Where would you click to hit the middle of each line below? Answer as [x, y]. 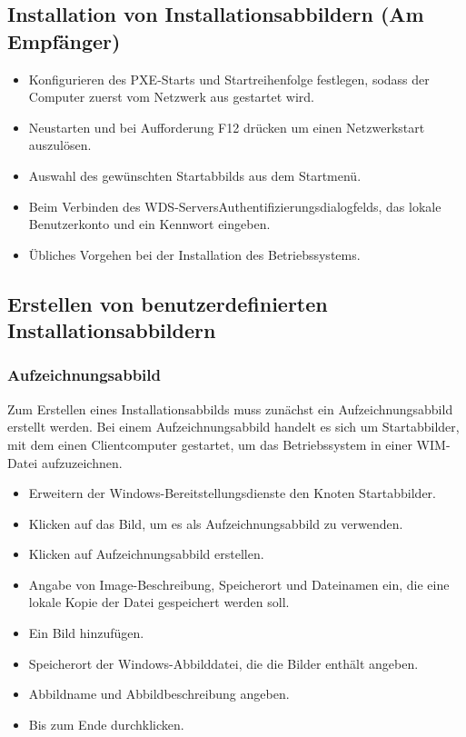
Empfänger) [64, 40]
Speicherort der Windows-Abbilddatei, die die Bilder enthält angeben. [223, 663]
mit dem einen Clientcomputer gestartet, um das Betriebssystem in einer [210, 444]
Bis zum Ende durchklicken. [106, 724]
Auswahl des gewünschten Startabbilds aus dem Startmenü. [195, 175]
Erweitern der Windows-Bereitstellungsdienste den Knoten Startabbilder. [232, 493]
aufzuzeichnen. [82, 462]
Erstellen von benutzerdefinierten [168, 303]
